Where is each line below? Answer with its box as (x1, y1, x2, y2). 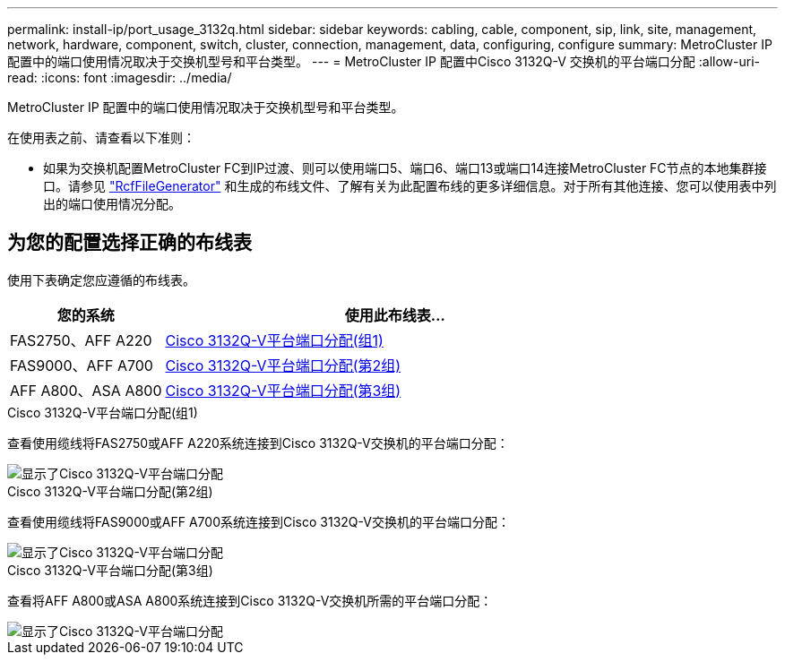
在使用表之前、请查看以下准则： (7, 130, 195, 145)
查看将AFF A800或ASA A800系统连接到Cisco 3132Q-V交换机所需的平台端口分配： (7, 592, 493, 608)
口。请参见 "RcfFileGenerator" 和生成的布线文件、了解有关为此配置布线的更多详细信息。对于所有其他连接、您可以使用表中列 (43, 178, 777, 193)
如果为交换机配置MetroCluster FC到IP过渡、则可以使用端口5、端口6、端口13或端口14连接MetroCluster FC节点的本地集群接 (43, 160, 767, 176)
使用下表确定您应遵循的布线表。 (7, 271, 195, 288)
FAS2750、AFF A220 (10, 331, 152, 349)
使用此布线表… (344, 305, 445, 324)
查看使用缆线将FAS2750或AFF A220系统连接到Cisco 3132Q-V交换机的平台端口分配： (7, 434, 509, 451)
